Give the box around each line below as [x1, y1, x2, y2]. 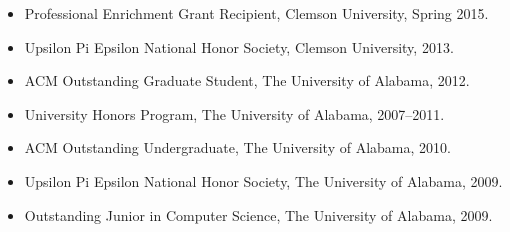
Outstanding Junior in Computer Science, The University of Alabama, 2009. [24, 204, 493, 225]
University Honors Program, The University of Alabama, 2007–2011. [24, 103, 445, 124]
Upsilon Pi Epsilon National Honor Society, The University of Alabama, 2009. [24, 170, 503, 191]
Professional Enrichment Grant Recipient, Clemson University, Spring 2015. [24, 3, 489, 23]
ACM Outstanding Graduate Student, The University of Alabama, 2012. [24, 70, 470, 91]
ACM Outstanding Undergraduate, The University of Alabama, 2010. [24, 137, 451, 158]
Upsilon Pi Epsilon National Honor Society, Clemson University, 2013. [24, 36, 454, 57]
